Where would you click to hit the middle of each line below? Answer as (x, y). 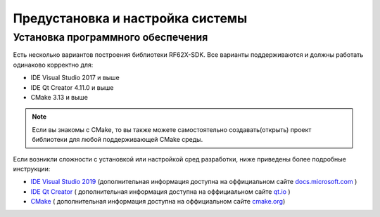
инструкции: (32, 169)
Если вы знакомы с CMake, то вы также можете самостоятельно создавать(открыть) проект (172, 129)
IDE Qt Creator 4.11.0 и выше (72, 87)
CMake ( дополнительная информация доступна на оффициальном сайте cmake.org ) (158, 202)
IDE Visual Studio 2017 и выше (75, 78)
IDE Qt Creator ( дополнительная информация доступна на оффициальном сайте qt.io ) (161, 191)
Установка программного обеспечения (110, 37)
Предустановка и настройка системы (130, 18)
